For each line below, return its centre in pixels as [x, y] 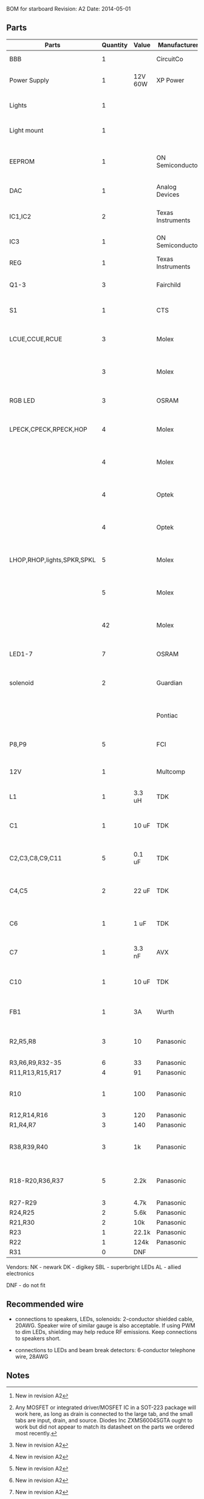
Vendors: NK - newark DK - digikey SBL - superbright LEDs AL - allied [94, 1267]
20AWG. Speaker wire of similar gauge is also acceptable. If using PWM [105, 1325]
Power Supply [29, 80]
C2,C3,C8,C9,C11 [36, 858]
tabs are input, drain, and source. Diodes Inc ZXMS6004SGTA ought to [104, 1421]
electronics [20, 1273]
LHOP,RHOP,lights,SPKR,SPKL [53, 560]
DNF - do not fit [26, 1285]
